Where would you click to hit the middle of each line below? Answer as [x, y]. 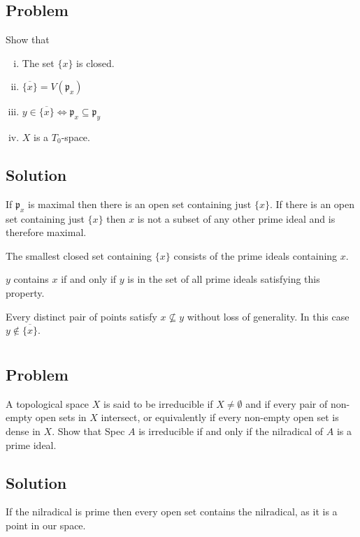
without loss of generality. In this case [268, 316]
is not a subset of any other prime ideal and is [236, 218]
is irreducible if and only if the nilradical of [231, 431]
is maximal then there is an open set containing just [140, 204]
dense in [23, 431]
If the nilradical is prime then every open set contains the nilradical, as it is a [172, 512]
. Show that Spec [88, 431]
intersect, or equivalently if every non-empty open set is [220, 417]
